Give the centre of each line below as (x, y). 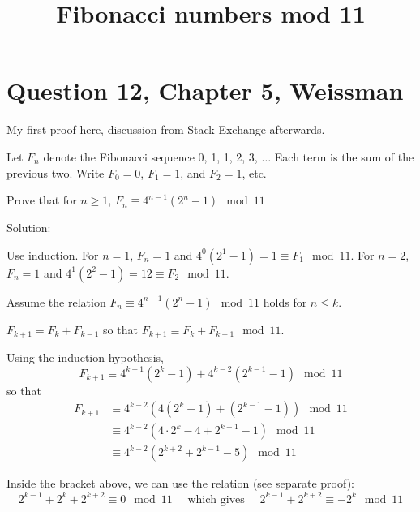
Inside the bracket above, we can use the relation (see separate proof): (180, 483)
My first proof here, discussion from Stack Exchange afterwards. (166, 129)
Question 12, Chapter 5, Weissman (205, 90)
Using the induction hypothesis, (85, 357)
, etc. (254, 172)
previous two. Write (56, 172)
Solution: (29, 228)
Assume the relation (56, 301)
